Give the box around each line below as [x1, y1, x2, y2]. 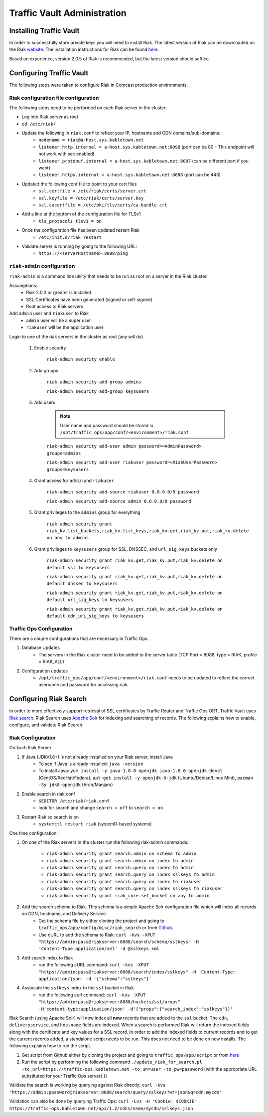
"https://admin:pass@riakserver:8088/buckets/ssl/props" [38, 999, 181, 1005]
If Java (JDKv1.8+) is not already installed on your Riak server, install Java [21, 754, 173, 760]
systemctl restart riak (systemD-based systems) [38, 821, 152, 827]
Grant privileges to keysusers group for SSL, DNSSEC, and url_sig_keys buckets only [34, 546, 218, 552]
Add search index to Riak [21, 955, 73, 960]
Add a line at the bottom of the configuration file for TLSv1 [21, 211, 141, 217]
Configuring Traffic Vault [9, 69, 89, 77]
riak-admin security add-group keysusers [46, 388, 149, 394]
